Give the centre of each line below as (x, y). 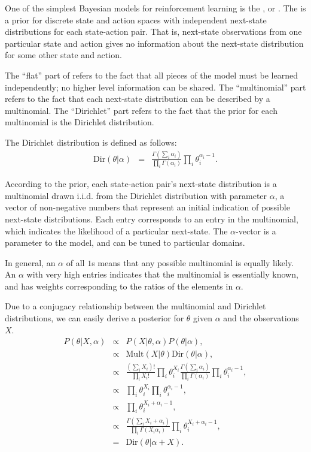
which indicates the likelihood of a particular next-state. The (116, 230)
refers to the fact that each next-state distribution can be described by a (138, 99)
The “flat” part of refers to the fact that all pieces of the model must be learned (151, 75)
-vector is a (256, 230)
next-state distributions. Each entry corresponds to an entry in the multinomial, (152, 219)
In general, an (30, 262)
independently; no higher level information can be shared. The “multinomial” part (155, 87)
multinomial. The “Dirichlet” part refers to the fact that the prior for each (141, 110)
